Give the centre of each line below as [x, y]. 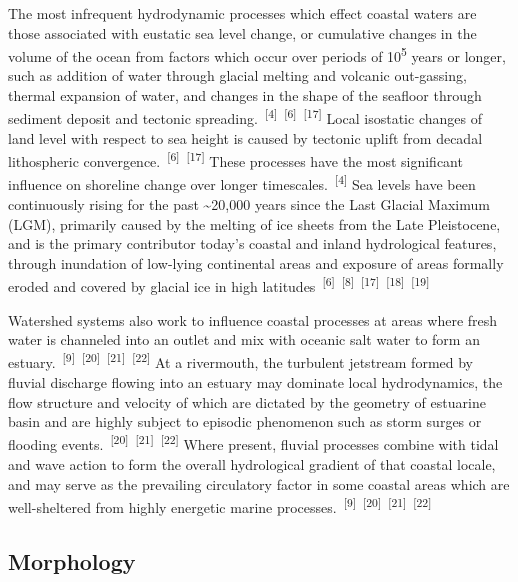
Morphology [72, 560]
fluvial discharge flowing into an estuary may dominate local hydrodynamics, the [255, 382]
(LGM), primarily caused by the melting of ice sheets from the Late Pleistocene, [254, 223]
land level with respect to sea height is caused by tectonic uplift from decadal [245, 137]
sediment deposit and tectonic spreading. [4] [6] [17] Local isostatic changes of [245, 117]
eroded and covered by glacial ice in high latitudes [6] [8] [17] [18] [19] [219, 284]
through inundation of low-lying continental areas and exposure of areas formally [256, 262]
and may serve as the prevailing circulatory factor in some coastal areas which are [259, 483]
